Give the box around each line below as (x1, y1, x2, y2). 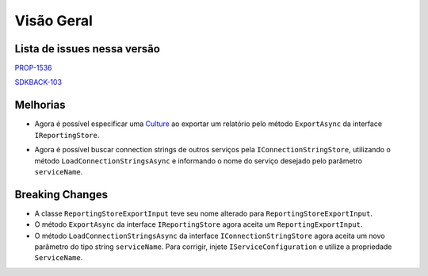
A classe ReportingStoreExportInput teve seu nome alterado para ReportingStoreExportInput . (34, 209, 373, 218)
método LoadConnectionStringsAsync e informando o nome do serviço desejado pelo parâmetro (34, 155, 362, 166)
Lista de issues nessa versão (14, 42, 160, 56)
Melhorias (14, 98, 67, 112)
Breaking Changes (14, 187, 109, 201)
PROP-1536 (14, 63, 52, 73)
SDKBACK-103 (14, 78, 63, 87)
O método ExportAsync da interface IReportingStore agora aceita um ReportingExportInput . (34, 220, 363, 229)
